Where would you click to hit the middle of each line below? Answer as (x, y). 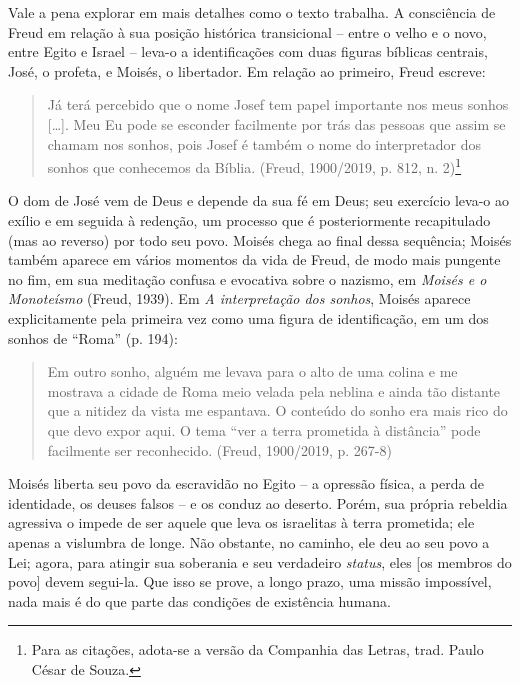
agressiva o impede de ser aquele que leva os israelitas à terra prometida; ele (241, 522)
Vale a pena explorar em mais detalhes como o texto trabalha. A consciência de (252, 12)
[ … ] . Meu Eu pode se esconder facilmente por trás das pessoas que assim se (276, 123)
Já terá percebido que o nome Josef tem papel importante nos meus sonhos (278, 104)
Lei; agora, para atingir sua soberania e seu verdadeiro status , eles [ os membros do (260, 561)
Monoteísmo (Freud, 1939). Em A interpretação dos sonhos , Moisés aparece (239, 298)
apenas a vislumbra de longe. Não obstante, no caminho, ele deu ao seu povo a (249, 541)
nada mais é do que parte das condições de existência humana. (199, 600)
